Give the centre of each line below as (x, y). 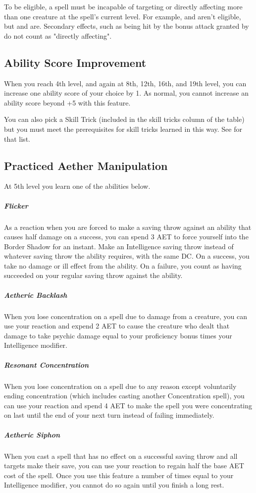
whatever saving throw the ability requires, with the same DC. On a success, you (127, 256)
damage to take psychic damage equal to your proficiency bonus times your (118, 335)
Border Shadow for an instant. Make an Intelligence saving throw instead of (119, 246)
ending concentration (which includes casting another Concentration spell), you (124, 396)
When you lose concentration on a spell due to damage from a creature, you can (126, 316)
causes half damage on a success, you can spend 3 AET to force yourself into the (126, 237)
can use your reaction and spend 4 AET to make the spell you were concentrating (128, 405)
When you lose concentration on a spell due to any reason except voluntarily (120, 386)
